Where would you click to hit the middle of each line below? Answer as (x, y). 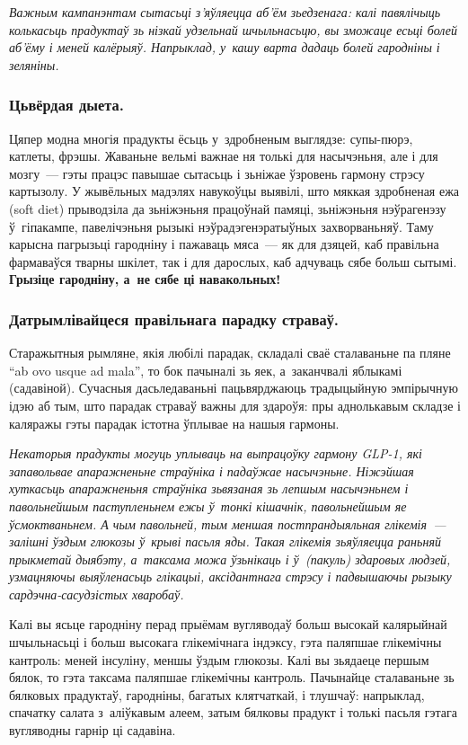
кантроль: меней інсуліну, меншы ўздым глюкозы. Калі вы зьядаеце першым (219, 659)
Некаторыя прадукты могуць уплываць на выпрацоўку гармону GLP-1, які (216, 453)
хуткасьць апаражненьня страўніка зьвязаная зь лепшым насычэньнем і (209, 488)
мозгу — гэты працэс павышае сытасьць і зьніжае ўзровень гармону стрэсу (217, 173)
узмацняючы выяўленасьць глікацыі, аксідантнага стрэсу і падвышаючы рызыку (230, 576)
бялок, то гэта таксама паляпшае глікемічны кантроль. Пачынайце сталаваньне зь (232, 677)
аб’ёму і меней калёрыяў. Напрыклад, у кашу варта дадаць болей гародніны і (225, 47)
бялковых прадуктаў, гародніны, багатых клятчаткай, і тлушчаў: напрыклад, (217, 694)
